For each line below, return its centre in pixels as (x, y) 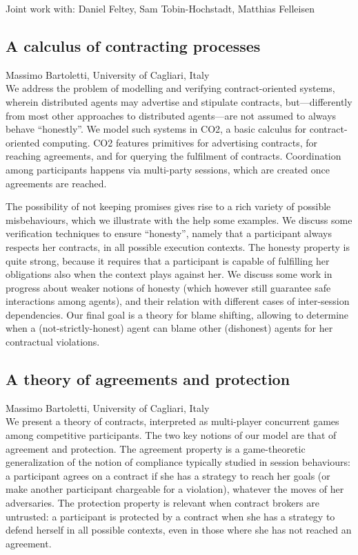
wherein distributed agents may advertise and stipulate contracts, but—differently (179, 101)
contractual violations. (53, 342)
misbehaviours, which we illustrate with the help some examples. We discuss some (179, 219)
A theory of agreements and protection (148, 379)
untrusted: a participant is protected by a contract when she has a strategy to (170, 516)
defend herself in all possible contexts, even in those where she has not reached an (179, 530)
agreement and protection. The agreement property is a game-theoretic (156, 448)
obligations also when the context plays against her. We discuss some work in (169, 274)
